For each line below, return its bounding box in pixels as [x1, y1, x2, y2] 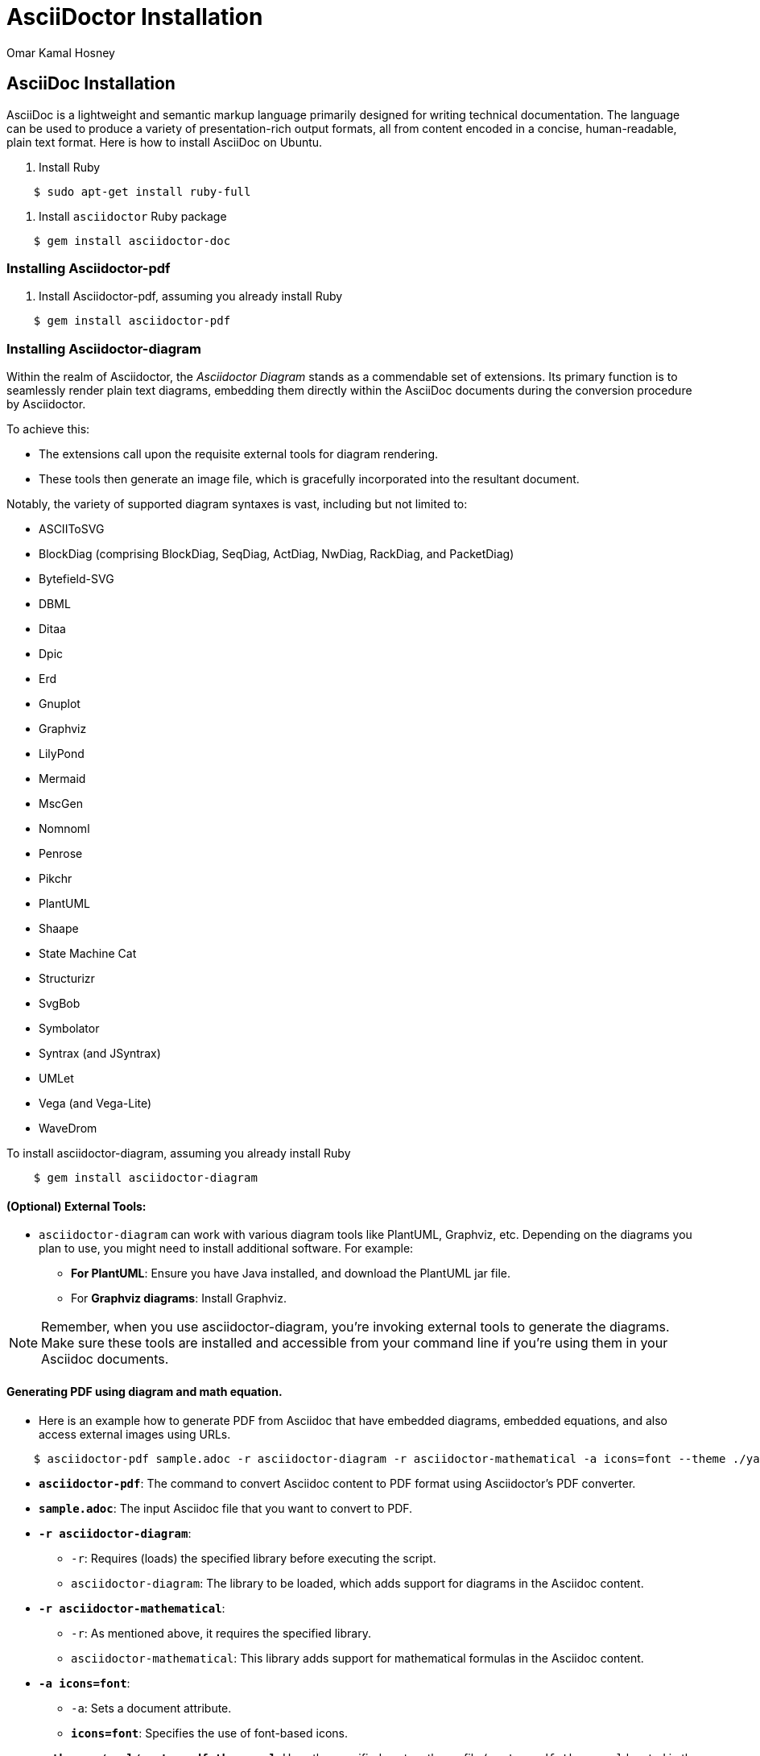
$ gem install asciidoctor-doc [33, 234, 231, 247]
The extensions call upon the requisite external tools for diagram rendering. [39, 447, 439, 462]
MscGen [39, 797, 83, 811]
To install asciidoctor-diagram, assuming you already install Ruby [6, 1146, 351, 1161]
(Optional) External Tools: [6, 1199, 147, 1213]
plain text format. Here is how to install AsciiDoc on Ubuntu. [6, 135, 323, 149]
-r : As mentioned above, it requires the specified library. [71, 1626, 371, 1640]
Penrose [39, 847, 83, 861]
